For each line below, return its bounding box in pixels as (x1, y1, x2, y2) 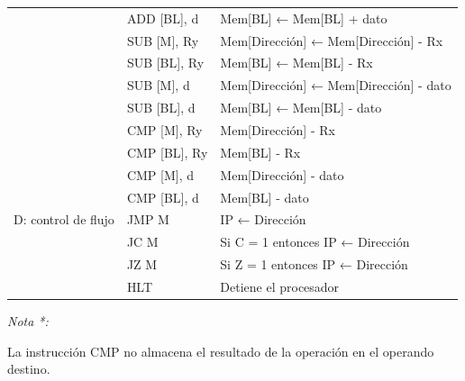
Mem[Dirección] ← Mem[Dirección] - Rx (220, 31, 443, 50)
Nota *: (7, 311, 49, 330)
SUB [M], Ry (126, 31, 199, 50)
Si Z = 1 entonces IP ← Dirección (220, 255, 408, 274)
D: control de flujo (14, 210, 114, 229)
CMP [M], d (126, 165, 194, 184)
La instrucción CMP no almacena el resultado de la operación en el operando (7, 341, 434, 360)
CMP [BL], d (126, 187, 199, 206)
